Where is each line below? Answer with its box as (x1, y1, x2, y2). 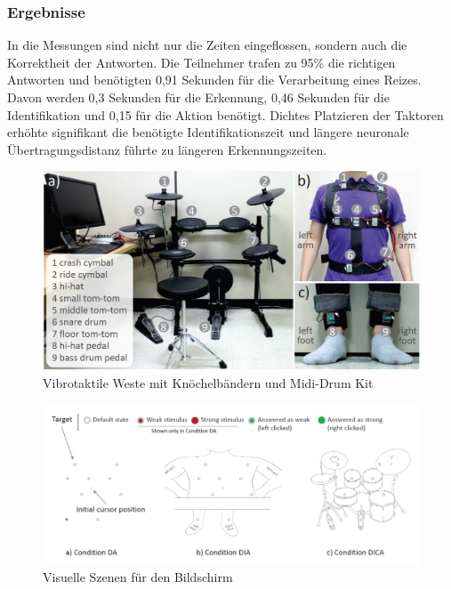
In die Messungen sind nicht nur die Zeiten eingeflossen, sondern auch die (7, 36, 407, 54)
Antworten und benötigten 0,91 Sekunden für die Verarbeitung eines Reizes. (7, 70, 422, 89)
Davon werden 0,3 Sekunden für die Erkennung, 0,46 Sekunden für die (7, 88, 390, 106)
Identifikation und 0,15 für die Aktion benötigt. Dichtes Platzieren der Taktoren (7, 105, 444, 124)
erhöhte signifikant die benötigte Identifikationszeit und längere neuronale (7, 123, 409, 141)
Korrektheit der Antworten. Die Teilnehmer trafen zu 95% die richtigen (7, 52, 396, 71)
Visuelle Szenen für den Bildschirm (43, 568, 233, 586)
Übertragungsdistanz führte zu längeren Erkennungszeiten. (7, 140, 327, 158)
